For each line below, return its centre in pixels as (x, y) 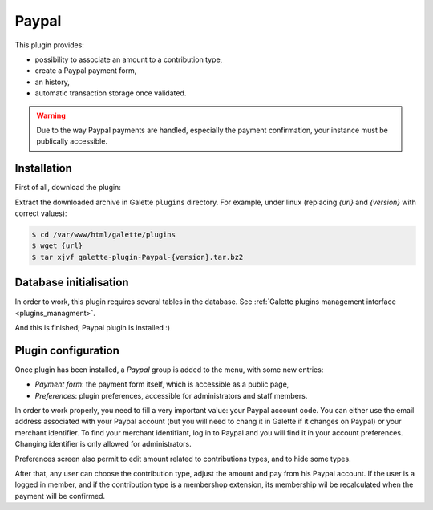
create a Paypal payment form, (86, 71)
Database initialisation (72, 283)
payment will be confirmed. (60, 496)
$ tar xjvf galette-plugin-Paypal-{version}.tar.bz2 (138, 257)
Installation (43, 168)
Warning (51, 115)
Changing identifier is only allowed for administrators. (103, 444)
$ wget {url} (57, 246)
